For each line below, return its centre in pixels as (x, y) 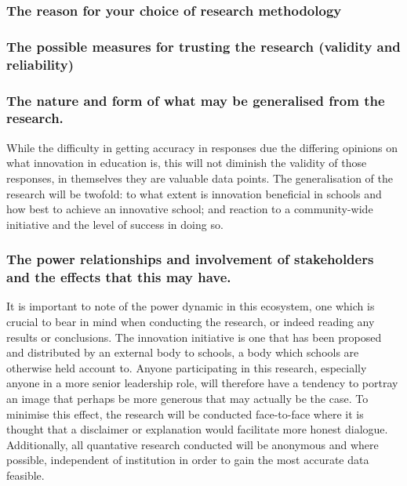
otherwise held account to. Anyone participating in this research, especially (187, 367)
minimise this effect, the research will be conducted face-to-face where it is (185, 413)
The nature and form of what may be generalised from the (196, 100)
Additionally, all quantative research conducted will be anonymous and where (193, 444)
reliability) (40, 64)
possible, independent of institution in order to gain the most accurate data (188, 460)
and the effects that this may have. (119, 277)
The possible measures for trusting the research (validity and (203, 46)
